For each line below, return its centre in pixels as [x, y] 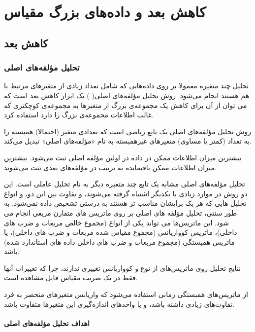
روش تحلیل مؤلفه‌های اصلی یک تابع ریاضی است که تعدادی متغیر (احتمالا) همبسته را [127, 131]
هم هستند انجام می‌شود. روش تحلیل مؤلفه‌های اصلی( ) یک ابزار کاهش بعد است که [127, 95]
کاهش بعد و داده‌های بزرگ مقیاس [105, 12]
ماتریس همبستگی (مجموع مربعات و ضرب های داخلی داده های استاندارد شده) [119, 241]
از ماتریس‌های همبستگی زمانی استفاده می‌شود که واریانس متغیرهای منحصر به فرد [126, 294]
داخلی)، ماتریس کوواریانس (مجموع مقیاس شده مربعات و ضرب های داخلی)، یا [121, 232]
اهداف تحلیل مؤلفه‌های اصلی [47, 323]
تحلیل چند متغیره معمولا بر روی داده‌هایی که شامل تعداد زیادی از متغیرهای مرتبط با [127, 86]
